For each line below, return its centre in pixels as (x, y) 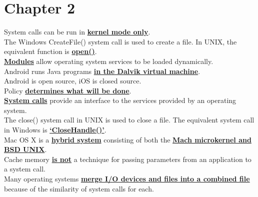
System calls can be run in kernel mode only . (77, 32)
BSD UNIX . (25, 149)
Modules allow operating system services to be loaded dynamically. (109, 61)
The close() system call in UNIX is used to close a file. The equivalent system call (129, 120)
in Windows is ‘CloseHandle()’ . (55, 130)
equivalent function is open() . (50, 51)
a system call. (25, 169)
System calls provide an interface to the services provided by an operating (120, 100)
